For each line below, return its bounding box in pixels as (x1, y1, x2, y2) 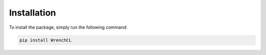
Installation (9, 7, 56, 18)
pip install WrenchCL (19, 37, 72, 43)
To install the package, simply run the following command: (9, 24, 128, 30)
